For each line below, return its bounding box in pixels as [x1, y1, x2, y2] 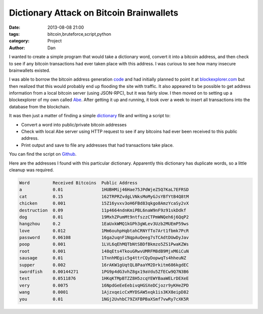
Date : [9, 24, 20, 30]
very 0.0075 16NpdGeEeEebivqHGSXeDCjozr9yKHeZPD [19, 282, 189, 288]
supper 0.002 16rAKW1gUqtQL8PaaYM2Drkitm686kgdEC [19, 262, 189, 268]
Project [47, 38, 62, 44]
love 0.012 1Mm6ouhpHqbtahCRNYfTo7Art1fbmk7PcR [19, 228, 189, 233]
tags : [9, 31, 20, 37]
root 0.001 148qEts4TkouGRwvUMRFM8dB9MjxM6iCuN [19, 248, 189, 254]
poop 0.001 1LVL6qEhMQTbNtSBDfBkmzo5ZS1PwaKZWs [19, 242, 189, 247]
